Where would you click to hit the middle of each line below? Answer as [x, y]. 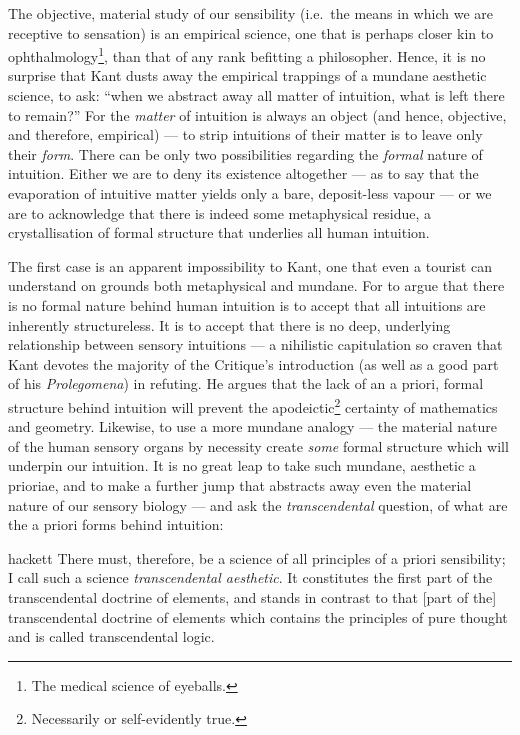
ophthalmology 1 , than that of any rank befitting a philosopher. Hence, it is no [247, 54]
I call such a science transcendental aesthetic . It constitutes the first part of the [250, 577]
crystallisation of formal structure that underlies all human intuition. [219, 232]
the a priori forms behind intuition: [116, 524]
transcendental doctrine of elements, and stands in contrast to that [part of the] [252, 596]
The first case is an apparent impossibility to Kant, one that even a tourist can [250, 265]
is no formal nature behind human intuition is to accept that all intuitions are [247, 304]
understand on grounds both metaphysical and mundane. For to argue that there [256, 285]
